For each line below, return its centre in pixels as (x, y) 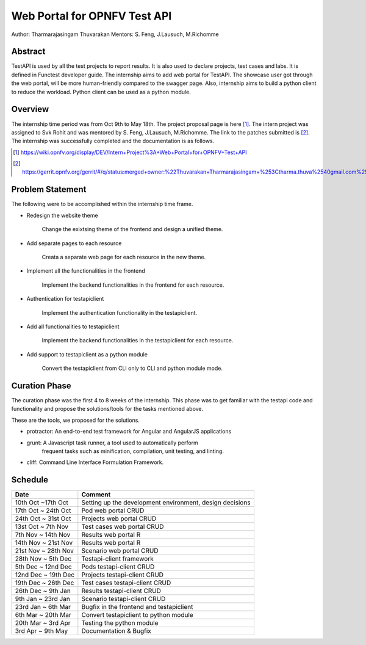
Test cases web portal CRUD (123, 527)
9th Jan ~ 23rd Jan (42, 599)
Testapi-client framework (117, 559)
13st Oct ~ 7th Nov (42, 527)
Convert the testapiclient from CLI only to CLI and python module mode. (132, 368)
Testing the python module (120, 623)
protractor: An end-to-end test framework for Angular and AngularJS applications (129, 432)
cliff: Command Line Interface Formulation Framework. (95, 462)
